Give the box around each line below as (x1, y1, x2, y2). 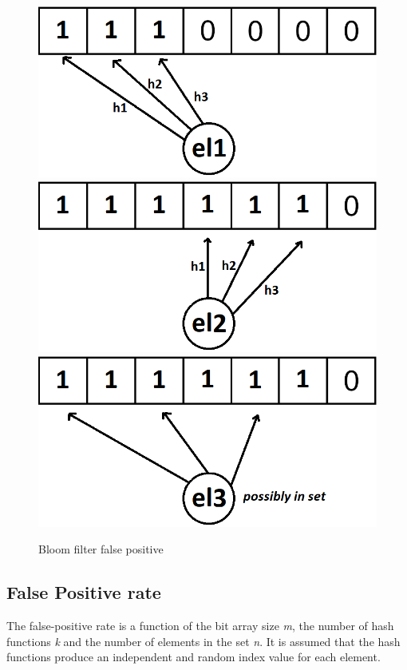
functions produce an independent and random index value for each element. (6, 648, 381, 665)
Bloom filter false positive (38, 541, 164, 557)
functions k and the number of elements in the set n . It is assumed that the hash (6, 632, 401, 649)
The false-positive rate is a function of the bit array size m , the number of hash (6, 617, 394, 634)
